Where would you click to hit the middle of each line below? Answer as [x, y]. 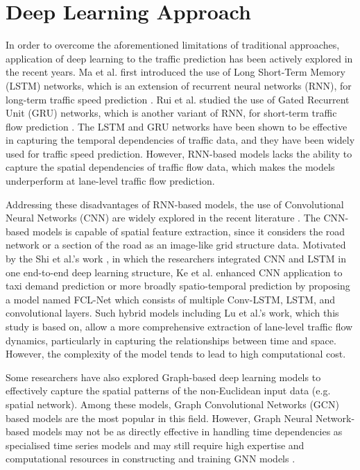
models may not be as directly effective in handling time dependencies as [187, 431]
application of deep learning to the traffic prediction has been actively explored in [179, 58]
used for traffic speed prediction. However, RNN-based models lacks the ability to [179, 153]
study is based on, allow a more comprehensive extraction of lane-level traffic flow [179, 326]
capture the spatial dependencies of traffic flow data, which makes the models [170, 167]
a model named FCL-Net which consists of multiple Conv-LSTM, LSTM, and [171, 299]
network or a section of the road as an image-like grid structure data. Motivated [176, 245]
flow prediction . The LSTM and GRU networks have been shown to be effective [177, 126]
